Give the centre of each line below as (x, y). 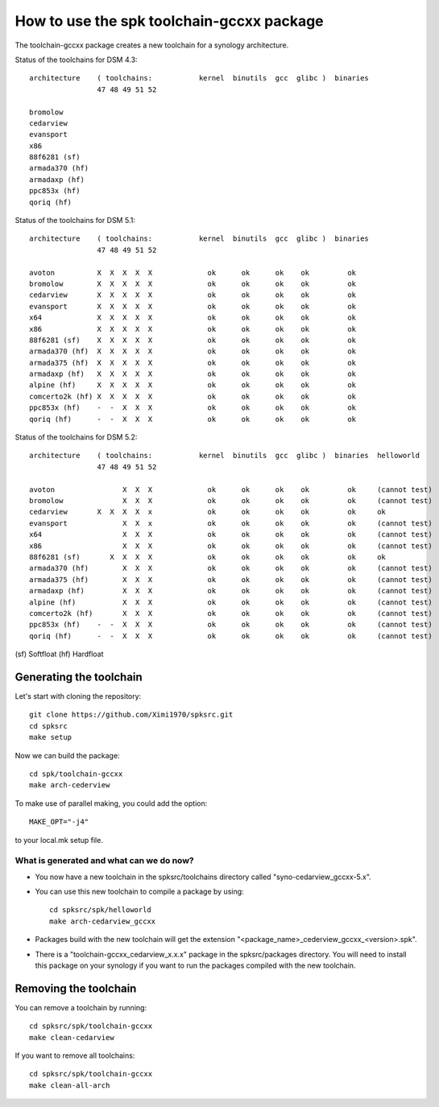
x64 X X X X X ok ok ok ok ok (193, 318)
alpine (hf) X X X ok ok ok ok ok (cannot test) (231, 602)
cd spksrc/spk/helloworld (101, 910)
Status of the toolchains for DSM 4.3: (76, 60)
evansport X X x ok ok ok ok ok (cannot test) (231, 523)
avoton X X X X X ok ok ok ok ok (193, 273)
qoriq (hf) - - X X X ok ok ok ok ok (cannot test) (231, 636)
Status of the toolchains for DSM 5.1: (75, 221)
